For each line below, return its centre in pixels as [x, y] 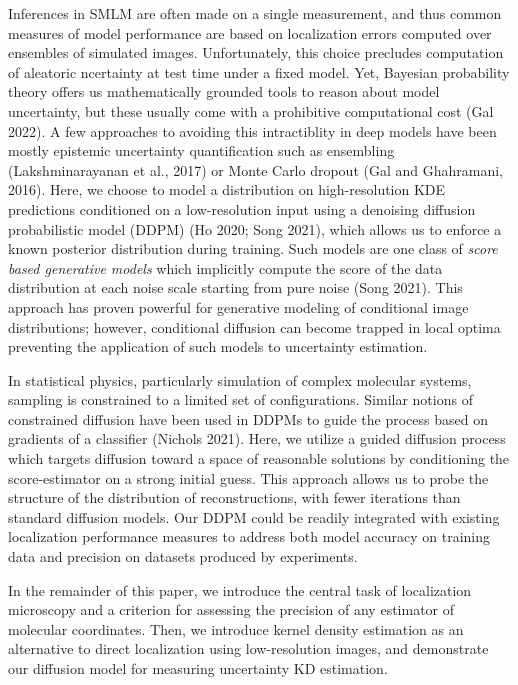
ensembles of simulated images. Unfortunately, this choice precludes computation [256, 52]
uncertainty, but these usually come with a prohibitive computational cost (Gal [251, 110]
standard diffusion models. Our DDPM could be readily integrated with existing [254, 516]
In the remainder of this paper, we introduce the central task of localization [240, 589]
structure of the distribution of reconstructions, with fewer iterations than [234, 497]
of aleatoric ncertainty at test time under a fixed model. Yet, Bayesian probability [259, 71]
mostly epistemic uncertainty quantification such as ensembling [201, 150]
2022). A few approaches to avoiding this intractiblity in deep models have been [252, 130]
